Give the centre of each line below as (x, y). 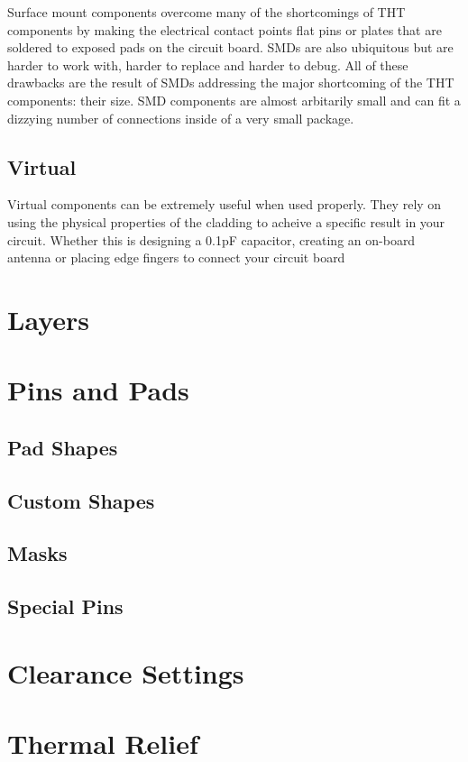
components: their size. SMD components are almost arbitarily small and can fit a (234, 100)
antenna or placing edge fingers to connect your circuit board (176, 257)
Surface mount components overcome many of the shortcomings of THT (206, 12)
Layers (48, 319)
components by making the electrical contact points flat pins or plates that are (225, 29)
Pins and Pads (98, 390)
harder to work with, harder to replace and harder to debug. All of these (208, 64)
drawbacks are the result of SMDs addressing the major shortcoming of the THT (231, 83)
